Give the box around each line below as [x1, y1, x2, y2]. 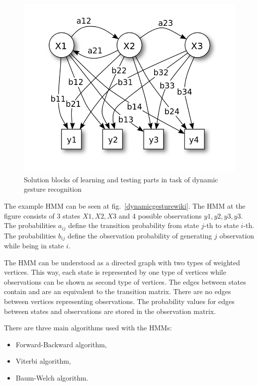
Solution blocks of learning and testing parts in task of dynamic [24, 174, 218, 184]
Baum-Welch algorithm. [15, 373, 88, 383]
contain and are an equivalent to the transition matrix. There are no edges [4, 286, 231, 297]
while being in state [4, 240, 64, 251]
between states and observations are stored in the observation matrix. [4, 306, 216, 316]
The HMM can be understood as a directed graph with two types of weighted [4, 257, 240, 267]
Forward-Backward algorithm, [15, 339, 107, 349]
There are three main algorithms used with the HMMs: [4, 322, 172, 333]
